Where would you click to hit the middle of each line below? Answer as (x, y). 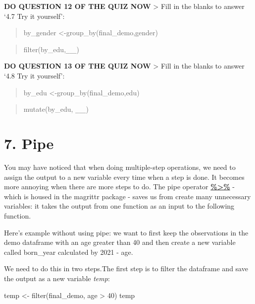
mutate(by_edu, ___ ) (56, 109)
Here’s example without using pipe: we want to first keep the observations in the (126, 232)
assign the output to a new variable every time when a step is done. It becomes (124, 177)
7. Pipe (29, 143)
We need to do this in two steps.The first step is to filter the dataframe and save (126, 268)
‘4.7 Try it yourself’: (34, 16)
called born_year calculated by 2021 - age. (69, 252)
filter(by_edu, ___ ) (51, 49)
